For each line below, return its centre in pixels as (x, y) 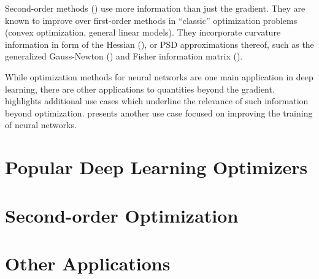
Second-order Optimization (122, 215)
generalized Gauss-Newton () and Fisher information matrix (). (124, 56)
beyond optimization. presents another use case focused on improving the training (159, 113)
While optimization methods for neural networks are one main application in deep (159, 76)
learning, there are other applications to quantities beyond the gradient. (140, 89)
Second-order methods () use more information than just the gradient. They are (155, 8)
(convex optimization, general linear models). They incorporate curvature (143, 32)
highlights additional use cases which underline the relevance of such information (157, 101)
